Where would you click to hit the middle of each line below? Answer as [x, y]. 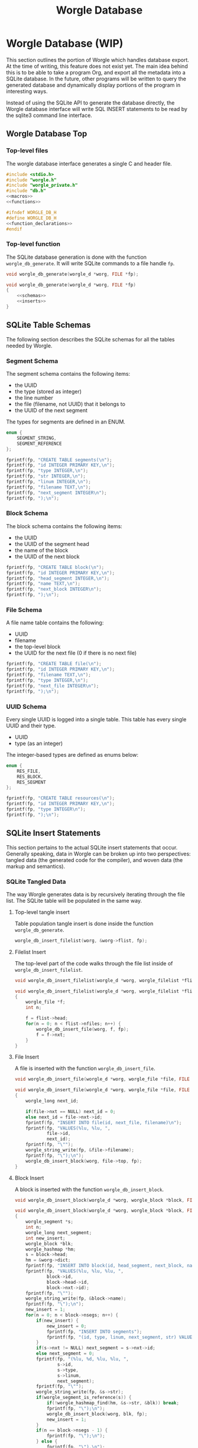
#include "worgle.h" [32, 180]
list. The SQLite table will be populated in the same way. [74, 900]
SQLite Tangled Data [36, 881]
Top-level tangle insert [42, 912]
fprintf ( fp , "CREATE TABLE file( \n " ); [54, 664]
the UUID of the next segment [51, 411]
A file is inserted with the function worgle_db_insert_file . [85, 1068]
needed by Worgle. [29, 346]
